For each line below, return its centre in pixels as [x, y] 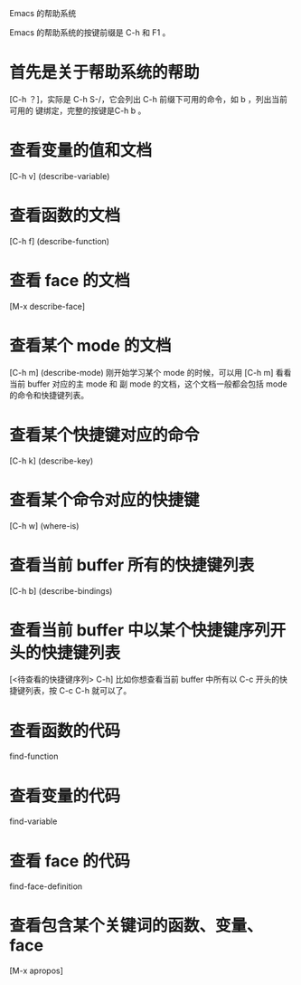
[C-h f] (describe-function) [60, 241]
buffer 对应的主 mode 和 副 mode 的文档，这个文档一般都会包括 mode [157, 384]
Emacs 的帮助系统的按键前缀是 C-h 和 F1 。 [90, 33]
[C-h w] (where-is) [44, 526]
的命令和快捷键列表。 [49, 395]
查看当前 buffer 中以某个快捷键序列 [140, 630]
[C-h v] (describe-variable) [60, 176]
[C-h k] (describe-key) [51, 461]
